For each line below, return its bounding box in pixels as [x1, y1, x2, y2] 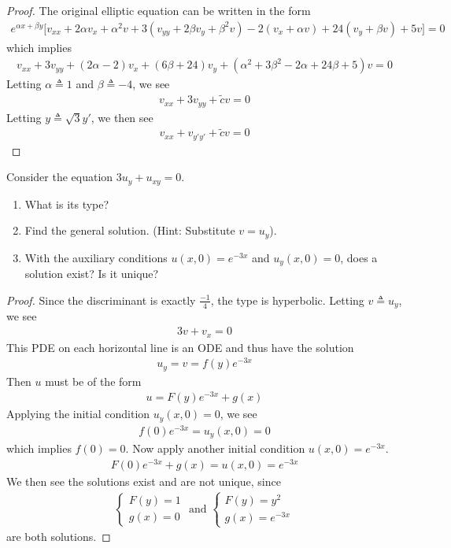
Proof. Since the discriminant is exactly [6, 291, 196, 308]
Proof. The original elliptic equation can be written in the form [6, 2, 311, 18]
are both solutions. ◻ [6, 528, 111, 545]
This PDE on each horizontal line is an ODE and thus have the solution [6, 339, 354, 355]
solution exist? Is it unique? [24, 265, 159, 282]
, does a [340, 249, 378, 265]
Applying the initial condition [6, 405, 150, 422]
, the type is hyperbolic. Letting [210, 291, 364, 308]
